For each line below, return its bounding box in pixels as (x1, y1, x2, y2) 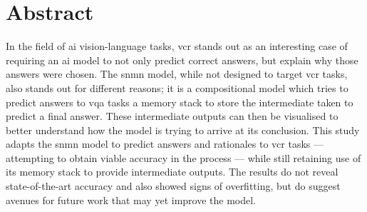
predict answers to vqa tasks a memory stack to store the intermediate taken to (6, 94, 353, 109)
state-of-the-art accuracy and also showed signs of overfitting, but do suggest (6, 178, 341, 193)
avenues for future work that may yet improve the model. (6, 192, 256, 207)
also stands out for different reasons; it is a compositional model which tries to (6, 80, 348, 95)
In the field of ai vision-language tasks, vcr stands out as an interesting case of (6, 39, 348, 54)
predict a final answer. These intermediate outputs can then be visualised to (6, 108, 338, 123)
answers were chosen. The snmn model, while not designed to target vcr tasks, (6, 66, 348, 81)
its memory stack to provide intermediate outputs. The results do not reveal (6, 164, 338, 179)
